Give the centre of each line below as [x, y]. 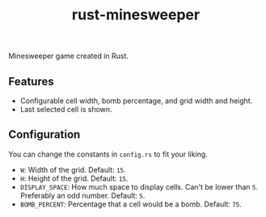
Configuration [44, 135]
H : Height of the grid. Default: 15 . [74, 178]
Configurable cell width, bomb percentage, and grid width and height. [136, 101]
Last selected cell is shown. [66, 109]
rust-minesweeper [136, 15]
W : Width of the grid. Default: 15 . [73, 169]
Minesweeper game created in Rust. [69, 56]
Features [31, 81]
